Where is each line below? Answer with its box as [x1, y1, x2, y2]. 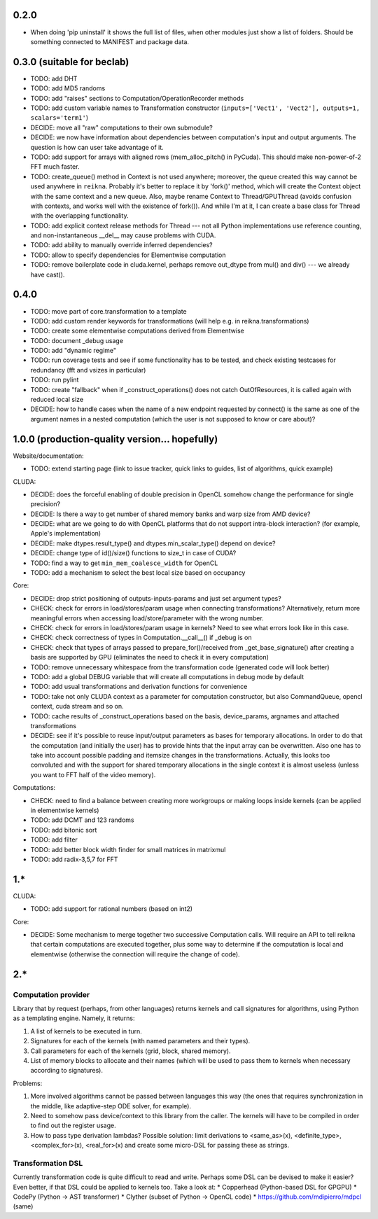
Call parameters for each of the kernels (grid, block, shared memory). [30, 1047, 231, 1055]
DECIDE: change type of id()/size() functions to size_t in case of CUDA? [30, 549, 237, 557]
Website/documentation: [13, 452, 84, 460]
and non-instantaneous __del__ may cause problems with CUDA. [30, 231, 216, 239]
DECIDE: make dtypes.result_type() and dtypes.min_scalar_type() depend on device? [30, 539, 276, 548]
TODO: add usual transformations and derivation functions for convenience [30, 683, 248, 691]
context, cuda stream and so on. [30, 702, 124, 711]
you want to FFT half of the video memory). [30, 770, 156, 779]
